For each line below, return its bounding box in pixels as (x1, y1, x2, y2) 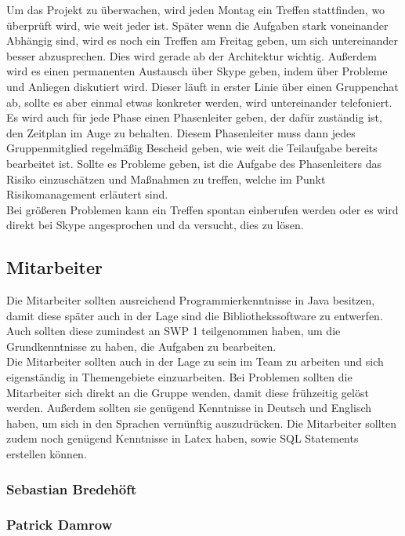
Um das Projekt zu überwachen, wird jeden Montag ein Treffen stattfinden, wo (6, 2, 385, 17)
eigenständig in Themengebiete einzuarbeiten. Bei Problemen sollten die (6, 369, 353, 385)
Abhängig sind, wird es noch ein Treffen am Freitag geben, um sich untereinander (6, 32, 398, 49)
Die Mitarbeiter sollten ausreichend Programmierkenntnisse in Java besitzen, (6, 292, 375, 308)
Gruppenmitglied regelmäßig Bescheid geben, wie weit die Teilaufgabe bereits (6, 140, 378, 156)
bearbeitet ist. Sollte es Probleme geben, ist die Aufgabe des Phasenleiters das (6, 155, 381, 171)
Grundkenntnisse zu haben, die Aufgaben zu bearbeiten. (6, 337, 277, 354)
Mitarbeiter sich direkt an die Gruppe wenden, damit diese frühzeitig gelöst (6, 384, 369, 400)
